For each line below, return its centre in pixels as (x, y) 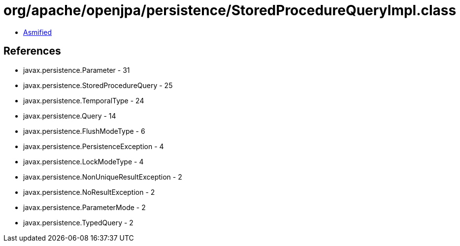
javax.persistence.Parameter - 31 (77, 70)
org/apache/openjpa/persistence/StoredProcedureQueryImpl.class (230, 10)
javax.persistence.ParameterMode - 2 (84, 207)
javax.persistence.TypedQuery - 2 (78, 222)
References (32, 51)
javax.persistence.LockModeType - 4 (83, 161)
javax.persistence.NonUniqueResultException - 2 (103, 177)
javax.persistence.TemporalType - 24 (84, 100)
